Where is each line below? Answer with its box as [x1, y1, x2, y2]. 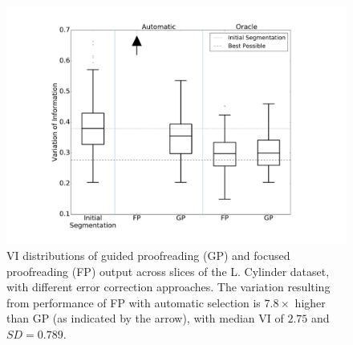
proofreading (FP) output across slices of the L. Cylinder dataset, [6, 262, 330, 279]
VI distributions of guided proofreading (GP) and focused [6, 247, 290, 264]
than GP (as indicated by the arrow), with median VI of [6, 310, 284, 327]
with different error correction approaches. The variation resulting [6, 278, 331, 295]
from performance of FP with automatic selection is [6, 294, 261, 310]
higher [294, 294, 326, 310]
